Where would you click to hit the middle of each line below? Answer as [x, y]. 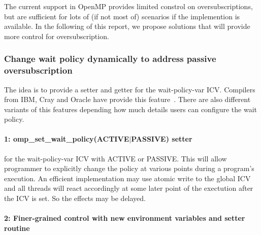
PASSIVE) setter [162, 139]
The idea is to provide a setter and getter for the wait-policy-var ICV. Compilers [130, 89]
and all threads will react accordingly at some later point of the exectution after [129, 188]
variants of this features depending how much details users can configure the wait [130, 109]
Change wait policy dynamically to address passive [110, 59]
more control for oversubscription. [57, 36]
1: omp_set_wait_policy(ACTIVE [67, 139]
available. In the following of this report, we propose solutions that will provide [127, 26]
